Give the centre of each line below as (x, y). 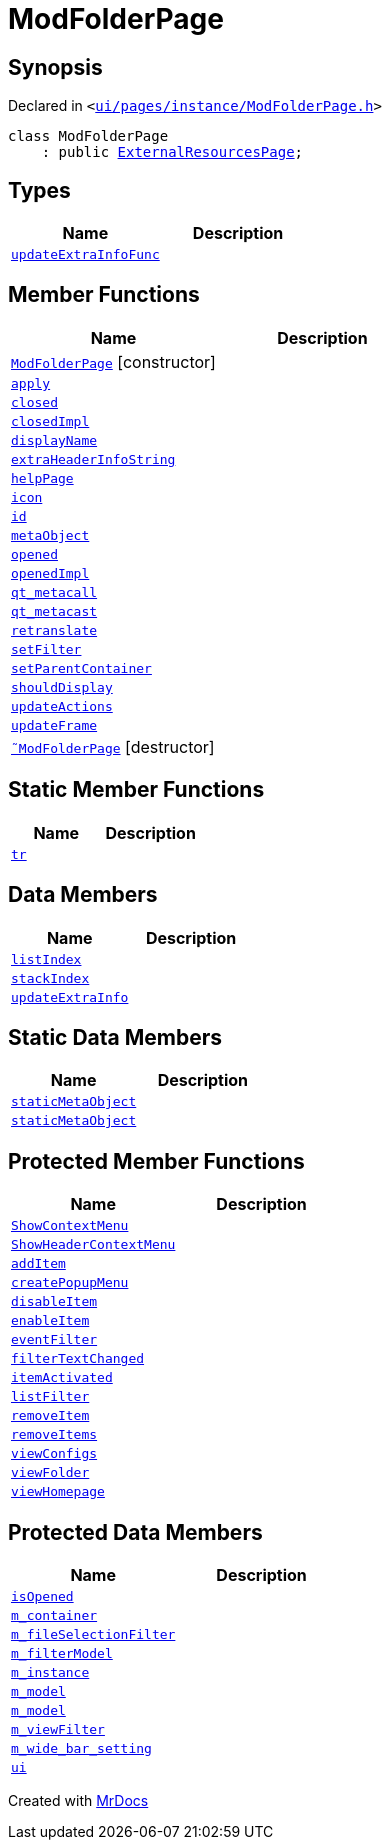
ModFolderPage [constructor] (113, 361)
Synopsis (55, 67)
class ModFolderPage (88, 136)
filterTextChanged (78, 1359)
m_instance (50, 1673)
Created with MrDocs (78, 1801)
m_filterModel (62, 1654)
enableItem (50, 1321)
